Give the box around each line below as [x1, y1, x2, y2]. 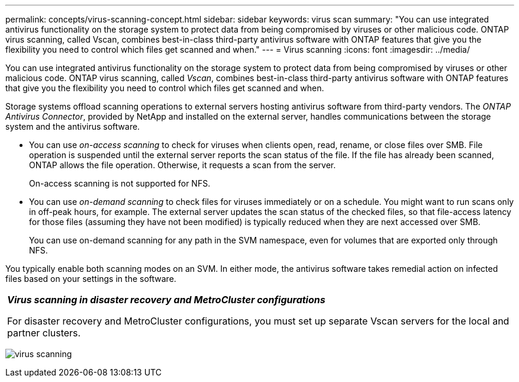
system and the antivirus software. [5, 121, 140, 131]
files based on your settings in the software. [5, 274, 176, 284]
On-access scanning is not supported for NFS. [29, 178, 211, 188]
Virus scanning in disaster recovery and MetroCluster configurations [7, 294, 325, 306]
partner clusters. [7, 327, 81, 339]
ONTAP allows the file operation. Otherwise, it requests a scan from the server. [29, 160, 336, 170]
